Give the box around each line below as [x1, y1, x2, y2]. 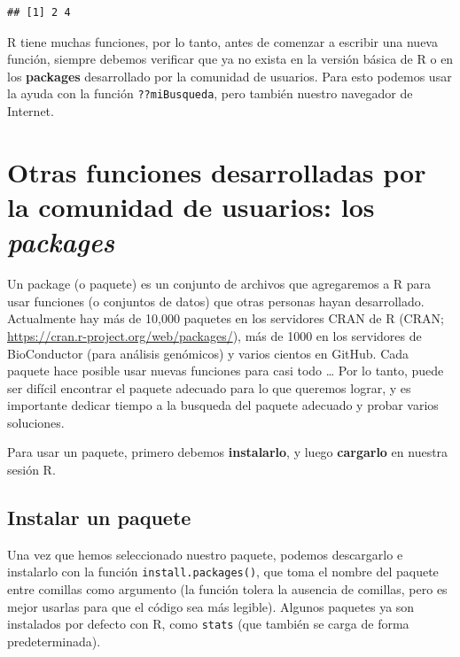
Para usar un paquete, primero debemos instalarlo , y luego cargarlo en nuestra [7, 443, 448, 461]
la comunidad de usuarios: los [7, 189, 375, 224]
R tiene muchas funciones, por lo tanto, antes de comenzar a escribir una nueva [7, 32, 438, 50]
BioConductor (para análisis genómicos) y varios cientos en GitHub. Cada [7, 344, 409, 362]
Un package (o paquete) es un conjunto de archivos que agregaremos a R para [7, 274, 432, 293]
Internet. [7, 102, 54, 120]
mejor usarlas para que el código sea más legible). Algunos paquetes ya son [7, 597, 415, 615]
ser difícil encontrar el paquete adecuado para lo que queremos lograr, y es [7, 378, 411, 397]
